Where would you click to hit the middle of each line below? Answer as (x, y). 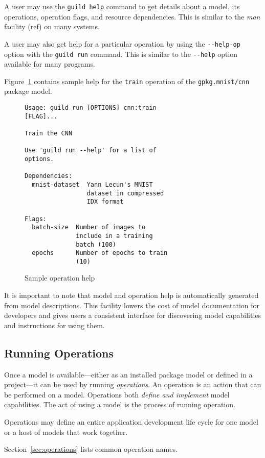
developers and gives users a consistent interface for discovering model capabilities (133, 315)
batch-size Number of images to (89, 227)
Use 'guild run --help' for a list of (91, 151)
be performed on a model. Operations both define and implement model (117, 394)
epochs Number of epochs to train (100, 253)
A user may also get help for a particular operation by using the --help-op (122, 43)
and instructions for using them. (54, 325)
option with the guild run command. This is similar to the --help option (121, 54)
